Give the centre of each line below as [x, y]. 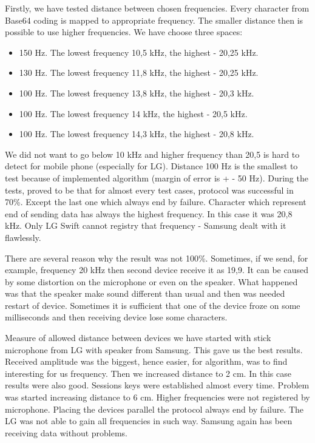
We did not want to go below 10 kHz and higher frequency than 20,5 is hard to [152, 154]
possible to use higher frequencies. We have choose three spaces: [124, 32]
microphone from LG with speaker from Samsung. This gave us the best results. [154, 349]
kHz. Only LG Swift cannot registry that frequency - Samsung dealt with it [146, 225]
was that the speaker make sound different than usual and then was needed [145, 293]
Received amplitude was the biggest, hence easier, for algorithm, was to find [146, 361]
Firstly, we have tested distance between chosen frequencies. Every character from [157, 8]
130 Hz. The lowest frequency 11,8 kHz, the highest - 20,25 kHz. [139, 73]
